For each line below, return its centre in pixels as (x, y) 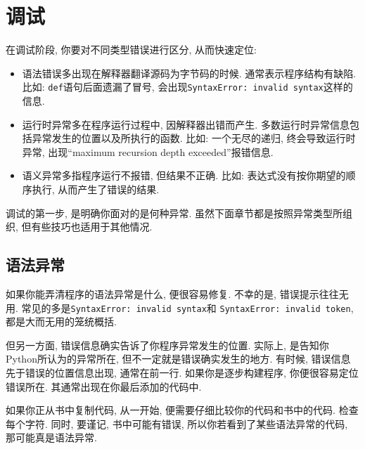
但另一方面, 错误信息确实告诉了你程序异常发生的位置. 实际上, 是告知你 (167, 345)
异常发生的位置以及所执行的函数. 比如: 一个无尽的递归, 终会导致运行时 (194, 138)
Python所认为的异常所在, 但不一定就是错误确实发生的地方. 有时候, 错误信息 (178, 359)
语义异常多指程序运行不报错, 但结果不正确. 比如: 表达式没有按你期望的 (184, 175)
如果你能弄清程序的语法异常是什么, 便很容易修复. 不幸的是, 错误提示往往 (172, 293)
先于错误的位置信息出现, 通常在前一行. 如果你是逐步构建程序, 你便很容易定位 (182, 372)
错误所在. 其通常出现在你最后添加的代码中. (104, 386)
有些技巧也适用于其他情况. (92, 227)
